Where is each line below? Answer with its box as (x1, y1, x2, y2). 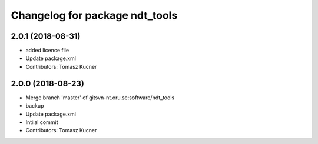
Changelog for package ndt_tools (11, 9, 178, 22)
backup (25, 102, 44, 109)
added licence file (25, 47, 69, 54)
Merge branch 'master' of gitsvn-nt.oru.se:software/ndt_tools (25, 94, 175, 101)
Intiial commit (25, 118, 58, 126)
